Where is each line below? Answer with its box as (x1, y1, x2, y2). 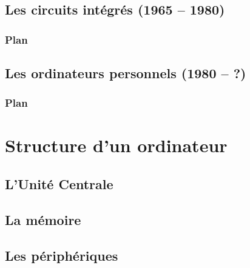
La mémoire (5, 210, 81, 229)
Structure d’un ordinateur (5, 133, 228, 158)
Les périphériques (5, 246, 118, 264)
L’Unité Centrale (5, 175, 113, 193)
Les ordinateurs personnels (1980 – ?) (5, 64, 246, 82)
